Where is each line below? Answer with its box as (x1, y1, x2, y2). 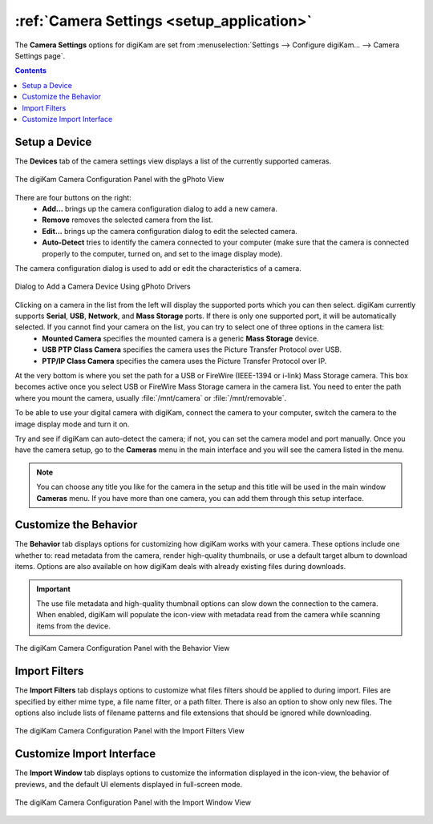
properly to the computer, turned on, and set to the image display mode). (42, 248, 283, 258)
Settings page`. (14, 50, 66, 60)
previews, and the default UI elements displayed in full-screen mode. (14, 779, 243, 789)
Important (36, 584, 71, 593)
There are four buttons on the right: (14, 192, 132, 202)
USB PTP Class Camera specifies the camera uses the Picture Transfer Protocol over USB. (42, 345, 342, 354)
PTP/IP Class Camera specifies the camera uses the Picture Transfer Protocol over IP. (42, 356, 327, 366)
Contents (14, 66, 47, 75)
